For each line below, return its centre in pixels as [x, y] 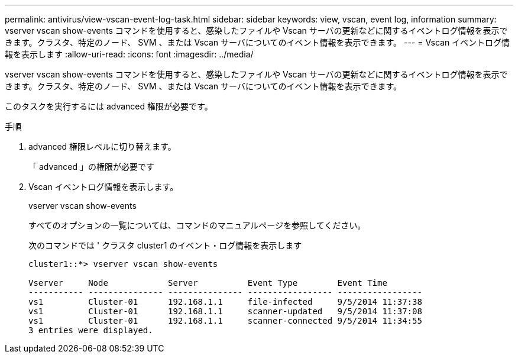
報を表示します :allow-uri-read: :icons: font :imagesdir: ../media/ [129, 54]
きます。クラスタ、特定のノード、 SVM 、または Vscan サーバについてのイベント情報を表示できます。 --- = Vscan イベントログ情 [258, 42]
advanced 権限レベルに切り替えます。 [102, 146]
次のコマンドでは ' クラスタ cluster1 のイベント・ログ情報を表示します [165, 245]
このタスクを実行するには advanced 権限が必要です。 [109, 106]
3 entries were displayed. [91, 330]
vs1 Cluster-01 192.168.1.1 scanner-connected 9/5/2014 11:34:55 [225, 321]
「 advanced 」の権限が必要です [92, 167]
